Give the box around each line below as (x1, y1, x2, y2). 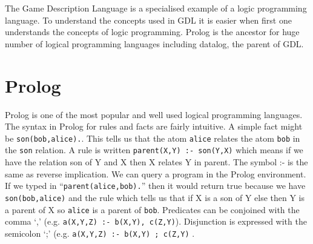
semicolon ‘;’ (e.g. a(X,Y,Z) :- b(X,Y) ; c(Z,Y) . (5, 226, 195, 239)
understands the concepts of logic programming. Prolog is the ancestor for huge (5, 25, 300, 38)
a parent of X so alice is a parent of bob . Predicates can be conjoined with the (5, 203, 300, 216)
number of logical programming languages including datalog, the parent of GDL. (5, 37, 304, 50)
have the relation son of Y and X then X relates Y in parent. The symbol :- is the (5, 156, 308, 168)
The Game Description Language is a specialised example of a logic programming (5, 2, 307, 14)
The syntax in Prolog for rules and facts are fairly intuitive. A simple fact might (5, 120, 303, 133)
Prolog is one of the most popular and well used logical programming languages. (5, 108, 303, 120)
